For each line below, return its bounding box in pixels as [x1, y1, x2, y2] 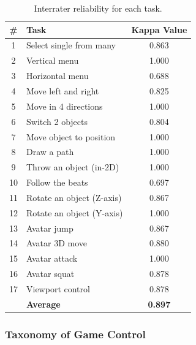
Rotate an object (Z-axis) [26, 191, 122, 203]
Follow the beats [26, 176, 88, 189]
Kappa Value [131, 23, 187, 36]
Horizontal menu [26, 69, 89, 82]
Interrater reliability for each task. [34, 2, 162, 14]
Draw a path [26, 145, 74, 158]
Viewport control [26, 282, 90, 295]
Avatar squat [26, 267, 75, 280]
